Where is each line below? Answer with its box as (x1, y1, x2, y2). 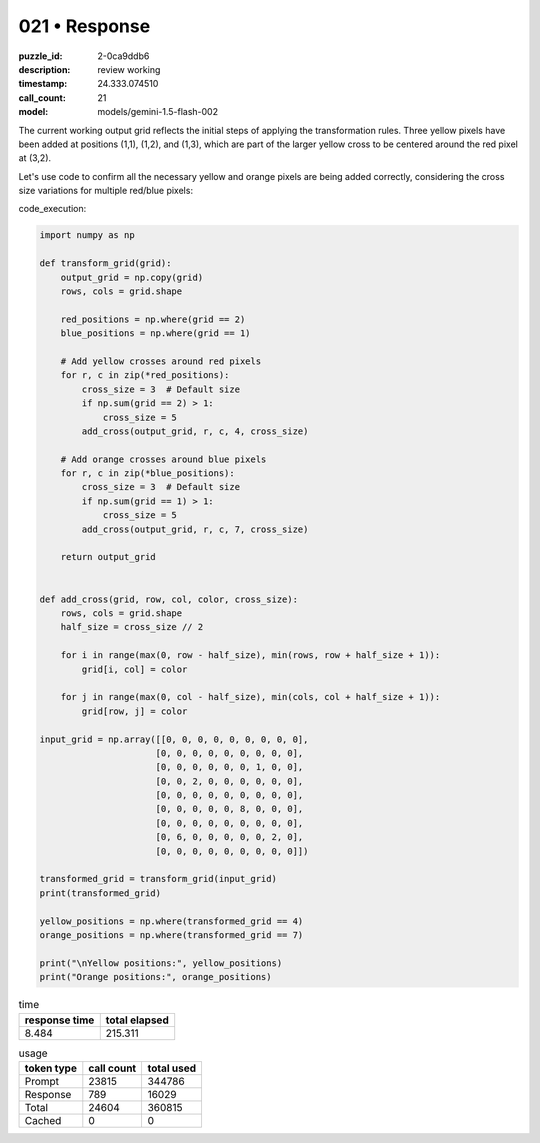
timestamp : (18, 78, 68, 90)
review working (97, 63, 161, 75)
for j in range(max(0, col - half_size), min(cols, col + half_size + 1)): (60, 691, 441, 703)
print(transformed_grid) (39, 887, 162, 899)
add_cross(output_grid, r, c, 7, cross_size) (81, 523, 309, 535)
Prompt (24, 1074, 60, 1088)
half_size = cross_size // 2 (60, 621, 204, 633)
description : (18, 63, 71, 75)
